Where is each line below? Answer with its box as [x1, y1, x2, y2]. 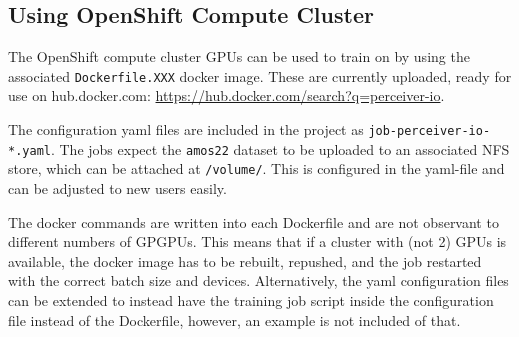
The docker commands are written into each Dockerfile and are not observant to [8, 211, 499, 232]
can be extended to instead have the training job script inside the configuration [8, 289, 494, 310]
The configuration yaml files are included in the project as [8, 119, 364, 140]
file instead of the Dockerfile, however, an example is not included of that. [8, 309, 461, 330]
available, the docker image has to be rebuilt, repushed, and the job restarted [8, 250, 482, 271]
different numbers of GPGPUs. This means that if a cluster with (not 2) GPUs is [8, 231, 507, 252]
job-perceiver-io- [368, 124, 491, 139]
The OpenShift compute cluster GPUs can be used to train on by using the [8, 46, 470, 67]
